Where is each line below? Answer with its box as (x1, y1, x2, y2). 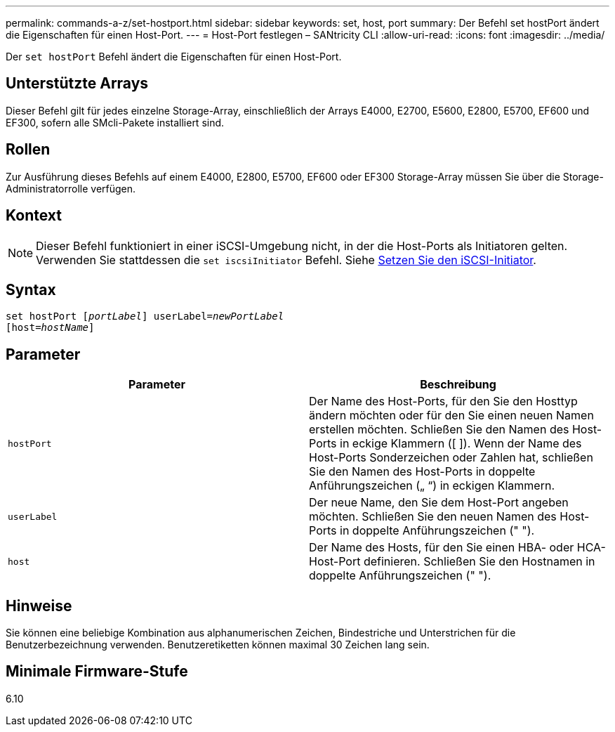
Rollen (6, 140, 51, 159)
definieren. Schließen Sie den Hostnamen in (363, 554, 595, 569)
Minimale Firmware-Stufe (6, 662, 188, 681)
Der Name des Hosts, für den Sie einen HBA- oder (309, 540, 574, 555)
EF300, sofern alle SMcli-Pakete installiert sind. (6, 116, 225, 129)
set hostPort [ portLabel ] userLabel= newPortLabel (6, 311, 284, 322)
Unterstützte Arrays (6, 74, 149, 93)
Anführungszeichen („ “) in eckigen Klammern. (309, 478, 555, 493)
